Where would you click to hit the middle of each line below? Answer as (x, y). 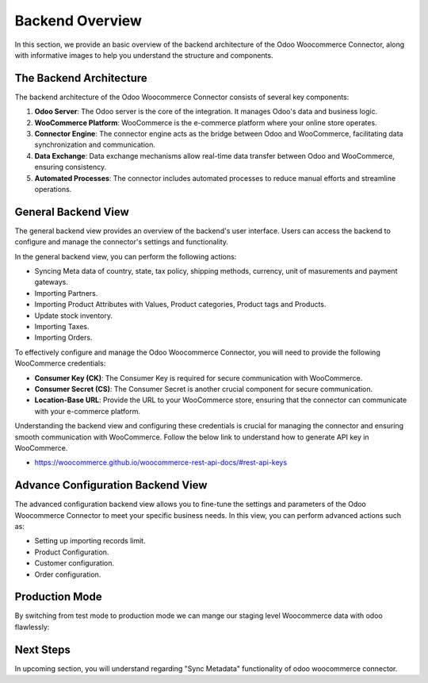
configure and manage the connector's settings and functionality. (122, 242)
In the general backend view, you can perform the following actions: (126, 256)
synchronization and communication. (95, 145)
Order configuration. (68, 574)
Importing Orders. (63, 338)
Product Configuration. (72, 552)
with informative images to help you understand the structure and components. (144, 55)
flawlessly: (32, 627)
